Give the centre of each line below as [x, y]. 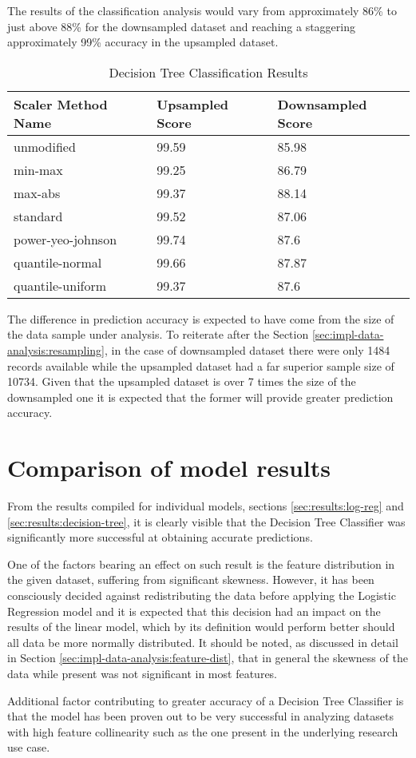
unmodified [45, 146]
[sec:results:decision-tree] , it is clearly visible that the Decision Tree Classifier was [206, 521]
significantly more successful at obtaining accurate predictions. [160, 537]
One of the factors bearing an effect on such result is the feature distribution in [201, 564]
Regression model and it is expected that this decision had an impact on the [194, 611]
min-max [38, 169]
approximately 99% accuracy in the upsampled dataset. [143, 42]
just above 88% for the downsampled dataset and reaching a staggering [181, 26]
